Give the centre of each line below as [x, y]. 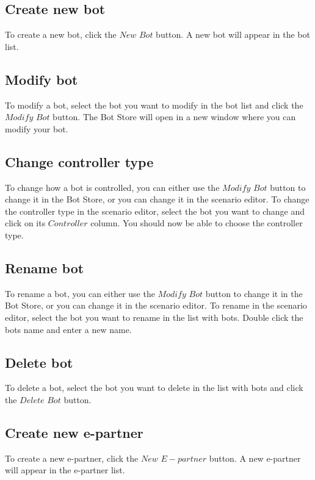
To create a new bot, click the [61, 34]
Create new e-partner [74, 432]
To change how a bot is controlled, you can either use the [112, 187]
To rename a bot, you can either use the [80, 293]
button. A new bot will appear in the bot [233, 34]
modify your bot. [37, 128]
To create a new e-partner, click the [72, 458]
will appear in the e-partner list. [65, 470]
